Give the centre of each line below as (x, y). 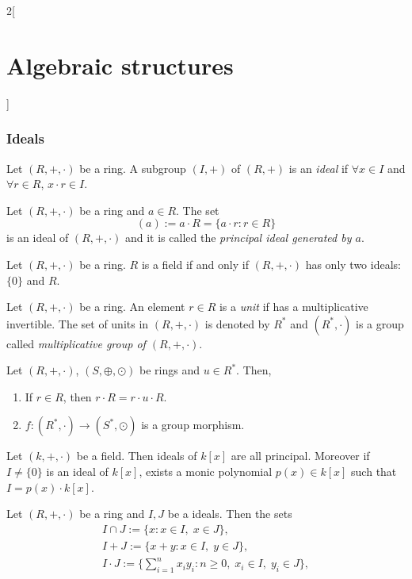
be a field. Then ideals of (137, 456)
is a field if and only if (195, 264)
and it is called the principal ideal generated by (238, 238)
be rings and (170, 370)
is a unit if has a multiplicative (294, 307)
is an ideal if (319, 168)
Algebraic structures (120, 65)
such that (374, 472)
